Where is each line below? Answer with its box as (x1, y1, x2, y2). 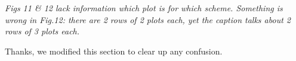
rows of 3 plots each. (5, 25, 80, 37)
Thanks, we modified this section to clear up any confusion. (5, 44, 223, 57)
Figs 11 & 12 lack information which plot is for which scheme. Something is (5, 2, 283, 14)
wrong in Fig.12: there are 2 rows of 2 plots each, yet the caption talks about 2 (5, 13, 291, 25)
